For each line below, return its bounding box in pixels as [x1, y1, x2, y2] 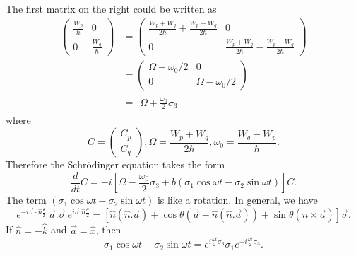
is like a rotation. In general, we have [157, 192, 318, 207]
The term [6, 192, 47, 207]
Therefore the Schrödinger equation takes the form [6, 157, 225, 172]
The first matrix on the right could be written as [6, 1, 217, 16]
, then [95, 222, 121, 237]
